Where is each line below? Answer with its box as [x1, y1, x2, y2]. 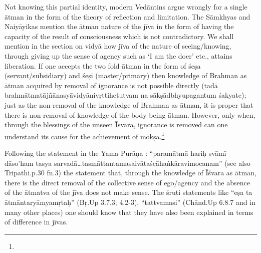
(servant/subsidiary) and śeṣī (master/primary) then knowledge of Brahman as [5, 70, 247, 81]
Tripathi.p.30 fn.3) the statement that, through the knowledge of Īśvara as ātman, [5, 167, 256, 178]
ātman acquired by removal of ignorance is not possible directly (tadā [5, 80, 218, 90]
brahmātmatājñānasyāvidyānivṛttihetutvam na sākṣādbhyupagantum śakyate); [5, 90, 246, 100]
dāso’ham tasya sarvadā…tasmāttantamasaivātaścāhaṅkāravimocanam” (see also [5, 157, 250, 168]
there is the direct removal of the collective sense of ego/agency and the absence [5, 177, 250, 187]
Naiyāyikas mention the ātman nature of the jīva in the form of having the [5, 21, 234, 32]
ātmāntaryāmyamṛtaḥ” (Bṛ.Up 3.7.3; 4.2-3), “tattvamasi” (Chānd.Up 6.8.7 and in [5, 196, 255, 207]
